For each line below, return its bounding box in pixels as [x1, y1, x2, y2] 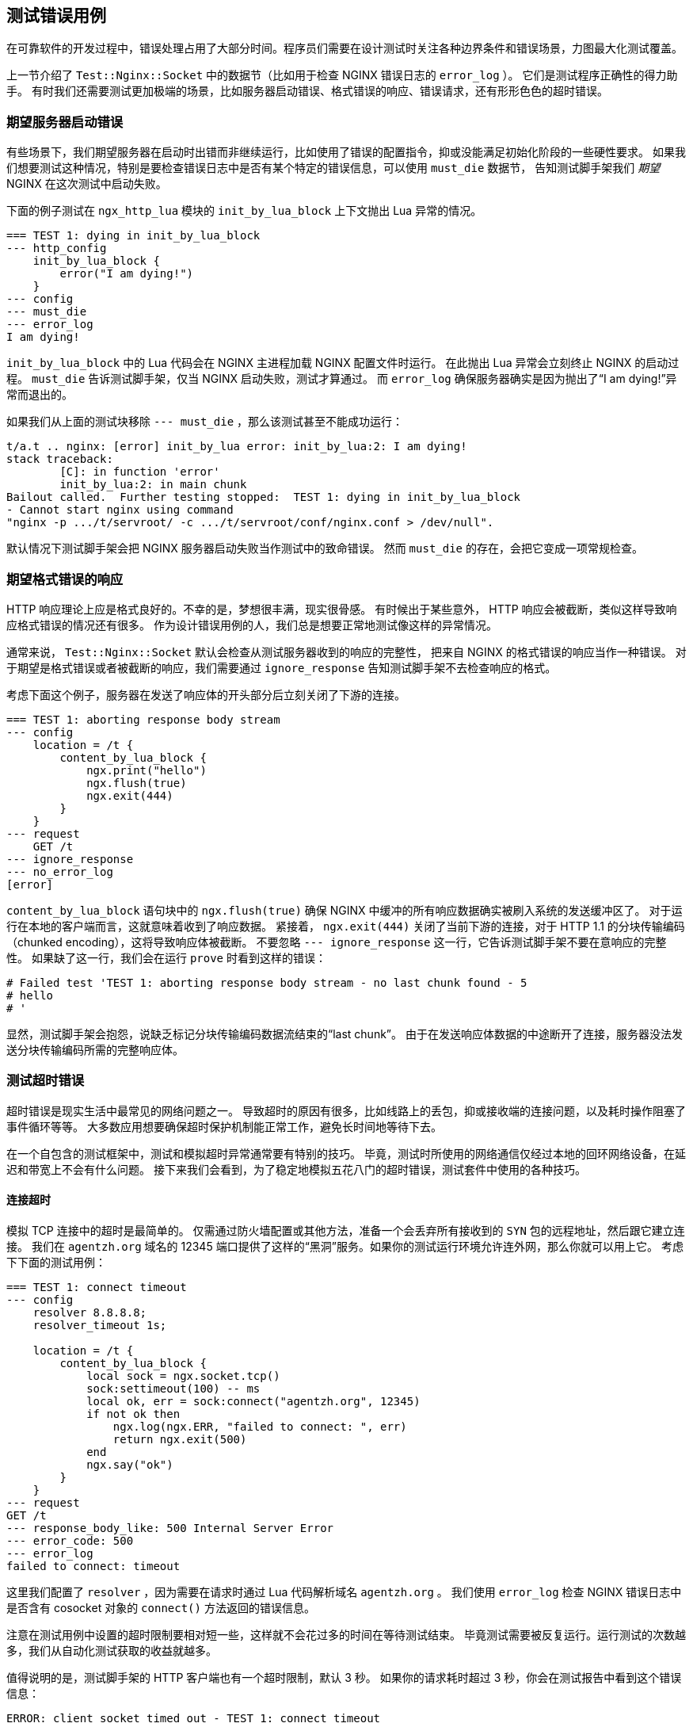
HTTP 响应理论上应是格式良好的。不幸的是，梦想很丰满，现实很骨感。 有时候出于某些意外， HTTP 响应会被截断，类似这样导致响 [6, 602, 677, 616]
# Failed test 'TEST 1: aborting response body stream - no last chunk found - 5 [6, 976, 527, 989]
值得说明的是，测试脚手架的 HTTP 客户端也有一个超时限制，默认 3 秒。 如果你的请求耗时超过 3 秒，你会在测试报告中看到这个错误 [6, 1670, 682, 1684]
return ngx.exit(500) [112, 1432, 247, 1446]
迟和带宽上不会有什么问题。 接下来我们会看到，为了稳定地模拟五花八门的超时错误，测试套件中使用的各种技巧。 [6, 1162, 586, 1176]
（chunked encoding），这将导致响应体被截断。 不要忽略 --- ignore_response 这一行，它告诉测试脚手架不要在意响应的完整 [6, 934, 667, 949]
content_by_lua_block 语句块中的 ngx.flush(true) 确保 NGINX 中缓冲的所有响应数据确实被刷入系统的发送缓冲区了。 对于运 [6, 903, 683, 917]
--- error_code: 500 [6, 1534, 134, 1547]
